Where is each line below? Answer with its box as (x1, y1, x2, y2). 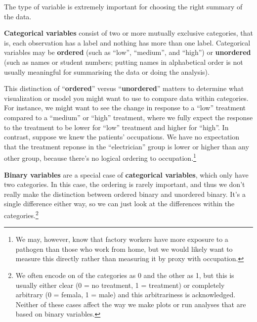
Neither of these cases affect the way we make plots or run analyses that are (15, 299, 246, 309)
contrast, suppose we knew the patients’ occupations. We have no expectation (4, 132, 240, 142)
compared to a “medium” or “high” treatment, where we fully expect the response (4, 112, 253, 122)
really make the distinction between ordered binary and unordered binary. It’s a (4, 188, 246, 199)
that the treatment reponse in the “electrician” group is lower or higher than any (4, 141, 249, 151)
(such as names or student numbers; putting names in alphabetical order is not (4, 56, 243, 67)
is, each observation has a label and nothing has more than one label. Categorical (4, 37, 251, 47)
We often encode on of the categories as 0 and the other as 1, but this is (15, 270, 234, 280)
